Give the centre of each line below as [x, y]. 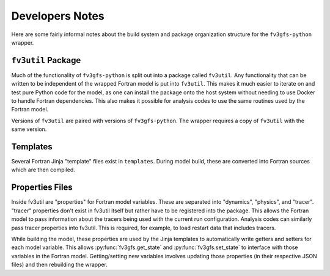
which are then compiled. [43, 170]
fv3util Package [46, 60]
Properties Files [42, 188]
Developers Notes [58, 16]
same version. [29, 129]
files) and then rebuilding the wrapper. [60, 265]
